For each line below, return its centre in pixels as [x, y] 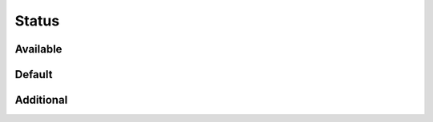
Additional [41, 100]
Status [37, 21]
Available [38, 49]
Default [34, 75]
